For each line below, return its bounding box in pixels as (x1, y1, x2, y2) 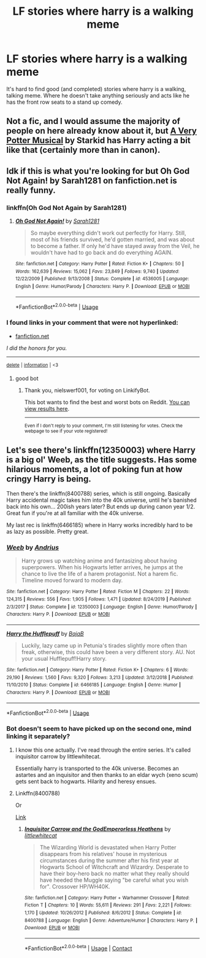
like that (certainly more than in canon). (6, 145, 161, 155)
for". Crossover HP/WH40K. (39, 882, 110, 890)
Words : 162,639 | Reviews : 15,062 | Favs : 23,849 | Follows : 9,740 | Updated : (15, 268, 180, 275)
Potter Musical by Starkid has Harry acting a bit (6, 135, 191, 146)
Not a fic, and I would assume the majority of (6, 116, 181, 127)
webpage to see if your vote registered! (24, 428, 108, 434)
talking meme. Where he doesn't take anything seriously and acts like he (6, 92, 190, 99)
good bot (15, 375, 39, 382)
